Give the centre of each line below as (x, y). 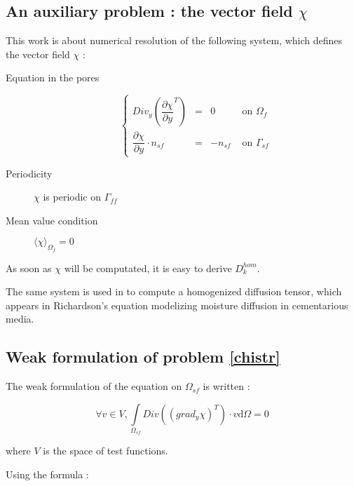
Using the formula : (47, 474)
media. (20, 319)
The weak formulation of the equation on (94, 386)
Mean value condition (52, 220)
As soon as (29, 268)
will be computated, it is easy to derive (148, 268)
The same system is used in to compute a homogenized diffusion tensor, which (174, 291)
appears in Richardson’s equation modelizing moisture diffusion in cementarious (177, 305)
